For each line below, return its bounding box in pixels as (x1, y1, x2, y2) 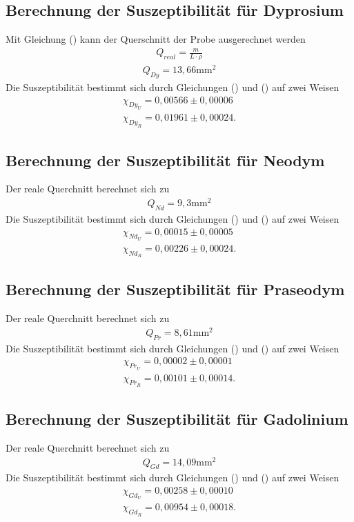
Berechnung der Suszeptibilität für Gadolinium (6, 408, 348, 430)
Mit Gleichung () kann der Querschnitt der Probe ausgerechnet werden (6, 32, 306, 46)
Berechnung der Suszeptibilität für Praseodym (6, 279, 345, 300)
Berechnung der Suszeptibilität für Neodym (6, 149, 325, 170)
